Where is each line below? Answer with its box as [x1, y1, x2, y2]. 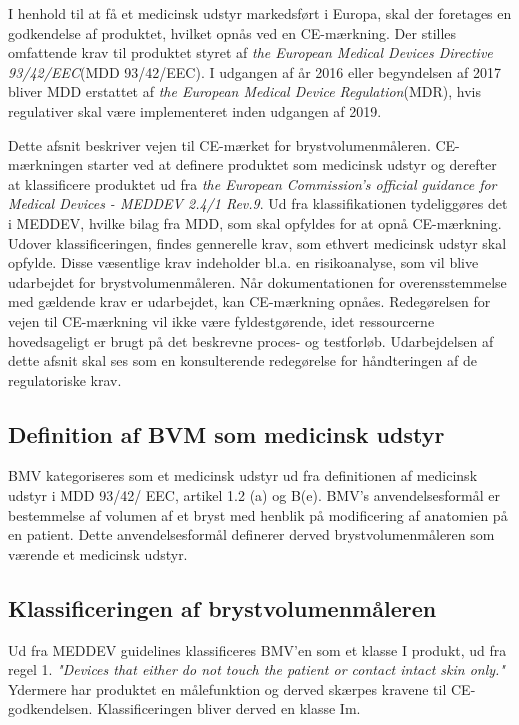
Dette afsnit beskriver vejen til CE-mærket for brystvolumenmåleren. [8, 134, 431, 155]
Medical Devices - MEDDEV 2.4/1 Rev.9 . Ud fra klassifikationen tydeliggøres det [8, 193, 508, 214]
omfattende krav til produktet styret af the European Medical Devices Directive [8, 42, 493, 63]
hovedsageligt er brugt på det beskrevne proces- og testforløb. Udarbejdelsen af [8, 330, 494, 351]
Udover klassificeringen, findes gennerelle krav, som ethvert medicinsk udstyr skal [8, 232, 507, 253]
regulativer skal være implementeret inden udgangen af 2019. [8, 100, 382, 121]
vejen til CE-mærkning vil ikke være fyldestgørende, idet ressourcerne [8, 310, 435, 331]
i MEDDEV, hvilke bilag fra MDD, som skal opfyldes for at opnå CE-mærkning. [8, 212, 502, 233]
